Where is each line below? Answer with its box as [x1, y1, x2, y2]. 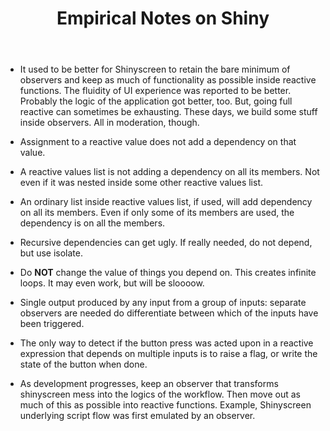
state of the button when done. [19, 358, 148, 371]
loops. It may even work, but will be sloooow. [19, 277, 205, 289]
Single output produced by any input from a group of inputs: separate [19, 297, 307, 309]
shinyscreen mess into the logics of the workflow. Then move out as [19, 388, 301, 401]
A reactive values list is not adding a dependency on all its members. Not [19, 166, 320, 178]
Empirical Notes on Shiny [56, 7, 270, 30]
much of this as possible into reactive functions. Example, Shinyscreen [19, 399, 312, 411]
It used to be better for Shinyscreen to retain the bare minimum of [19, 63, 291, 76]
